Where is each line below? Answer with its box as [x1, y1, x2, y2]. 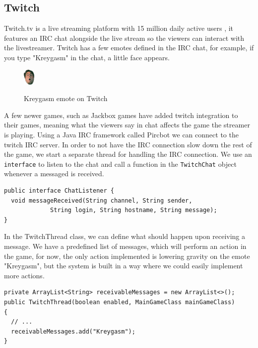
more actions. [4, 270, 45, 280]
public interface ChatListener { [4, 187, 114, 195]
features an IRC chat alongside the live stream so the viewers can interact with [4, 32, 245, 43]
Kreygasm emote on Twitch [24, 93, 108, 104]
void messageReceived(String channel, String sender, [11, 197, 193, 204]
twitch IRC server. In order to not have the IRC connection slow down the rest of [4, 139, 252, 149]
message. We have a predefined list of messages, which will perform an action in [4, 241, 247, 251]
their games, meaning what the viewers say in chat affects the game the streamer [4, 119, 250, 130]
